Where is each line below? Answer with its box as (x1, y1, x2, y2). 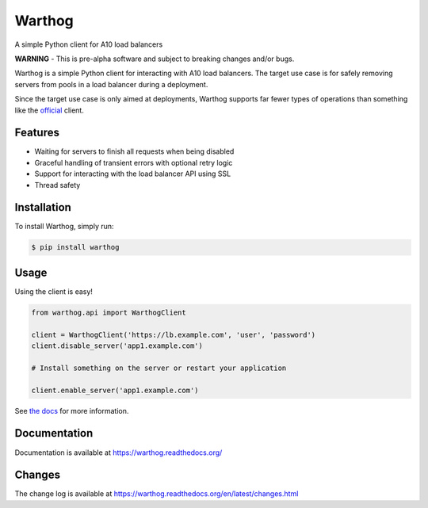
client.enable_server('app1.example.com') (31, 385, 199, 395)
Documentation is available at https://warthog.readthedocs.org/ (14, 448, 223, 457)
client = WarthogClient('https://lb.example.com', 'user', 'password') (31, 330, 316, 339)
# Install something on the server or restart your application (31, 363, 287, 372)
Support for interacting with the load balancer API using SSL (34, 169, 231, 178)
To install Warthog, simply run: (14, 222, 114, 231)
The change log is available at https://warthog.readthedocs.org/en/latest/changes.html (14, 489, 299, 498)
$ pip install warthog (31, 243, 120, 252)
